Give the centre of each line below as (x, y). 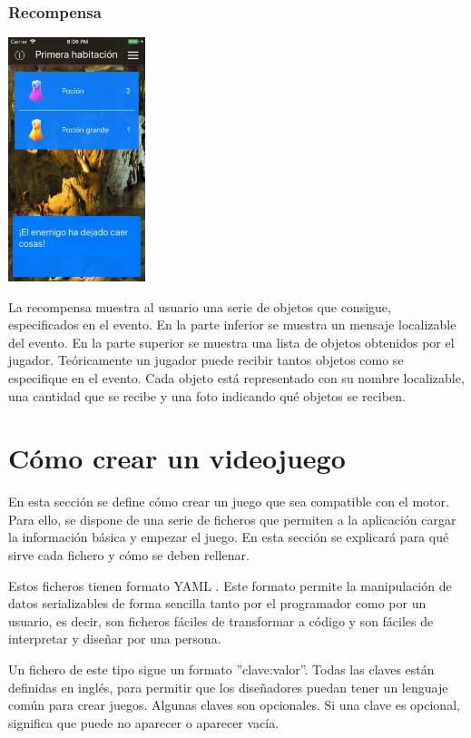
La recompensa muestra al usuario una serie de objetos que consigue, (200, 306)
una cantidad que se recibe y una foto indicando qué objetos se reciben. (207, 395)
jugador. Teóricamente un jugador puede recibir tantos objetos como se (206, 360)
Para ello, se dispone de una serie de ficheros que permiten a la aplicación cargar (232, 519)
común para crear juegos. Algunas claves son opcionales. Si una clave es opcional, (234, 705)
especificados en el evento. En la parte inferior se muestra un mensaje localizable (232, 325)
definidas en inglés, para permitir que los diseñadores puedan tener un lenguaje (228, 687)
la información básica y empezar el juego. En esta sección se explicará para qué (229, 537)
